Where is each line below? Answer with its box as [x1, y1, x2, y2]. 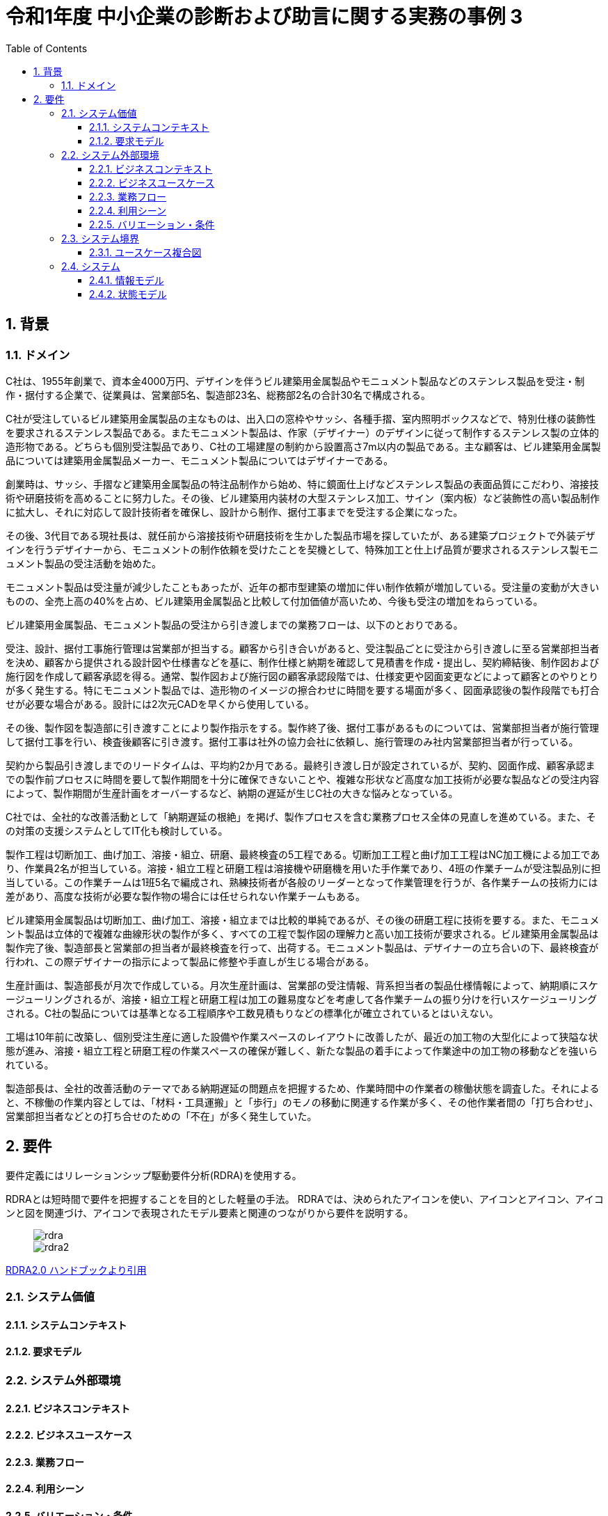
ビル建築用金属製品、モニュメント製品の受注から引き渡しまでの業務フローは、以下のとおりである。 [6, 618, 463, 631]
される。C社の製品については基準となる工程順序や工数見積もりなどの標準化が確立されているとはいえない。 [6, 1006, 499, 1019]
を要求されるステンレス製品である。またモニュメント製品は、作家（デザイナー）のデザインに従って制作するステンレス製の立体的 [6, 426, 599, 439]
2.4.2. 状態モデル [89, 287, 167, 300]
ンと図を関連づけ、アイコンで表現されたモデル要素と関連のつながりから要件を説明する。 [6, 1206, 414, 1219]
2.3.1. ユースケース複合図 [89, 246, 202, 258]
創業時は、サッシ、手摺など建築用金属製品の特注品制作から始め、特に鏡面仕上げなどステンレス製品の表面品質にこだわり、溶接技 [6, 477, 599, 490]
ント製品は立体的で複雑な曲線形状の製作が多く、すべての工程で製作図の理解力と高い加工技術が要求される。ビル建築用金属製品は [6, 927, 599, 940]
